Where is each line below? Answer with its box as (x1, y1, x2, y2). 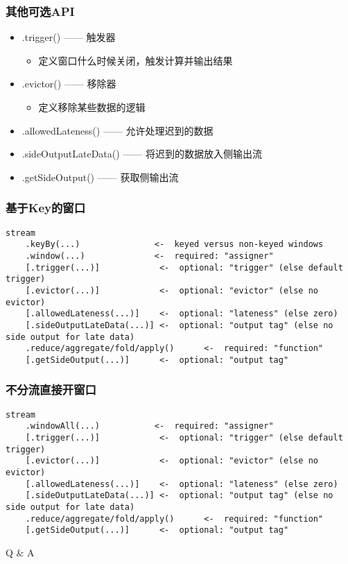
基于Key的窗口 (6, 199, 86, 216)
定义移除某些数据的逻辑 (38, 100, 146, 114)
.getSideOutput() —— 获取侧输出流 (21, 169, 179, 184)
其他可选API (6, 2, 75, 19)
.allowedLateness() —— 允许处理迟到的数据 (21, 123, 214, 137)
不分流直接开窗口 (6, 381, 96, 398)
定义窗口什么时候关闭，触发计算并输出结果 (38, 53, 233, 67)
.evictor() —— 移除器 (21, 76, 116, 91)
